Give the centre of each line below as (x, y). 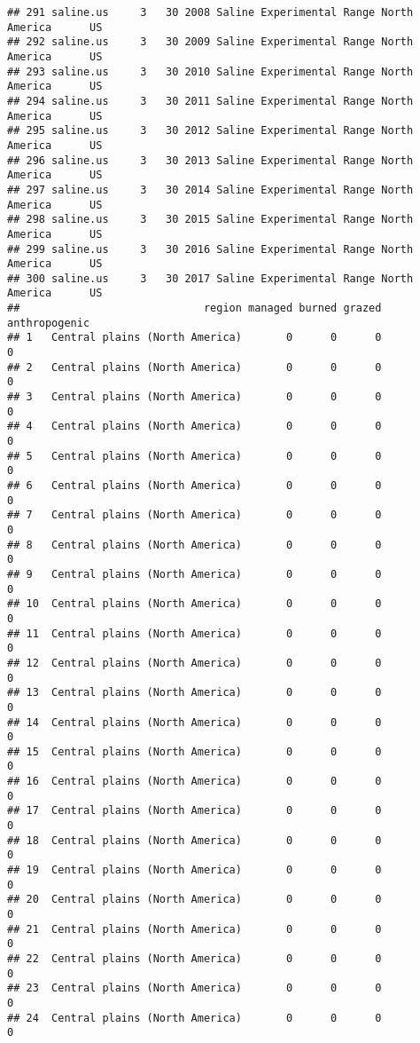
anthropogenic (49, 323)
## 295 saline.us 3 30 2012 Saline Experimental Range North (210, 131)
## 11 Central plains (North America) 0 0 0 (194, 633)
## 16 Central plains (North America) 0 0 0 (194, 782)
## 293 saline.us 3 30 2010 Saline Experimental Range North (210, 71)
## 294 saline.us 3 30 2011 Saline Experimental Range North (210, 101)
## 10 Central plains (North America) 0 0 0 (194, 604)
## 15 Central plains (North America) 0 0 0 (194, 751)
